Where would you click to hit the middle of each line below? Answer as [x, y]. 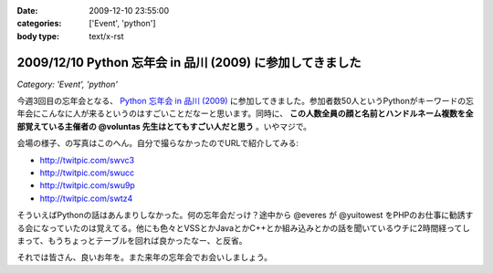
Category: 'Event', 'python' [68, 84]
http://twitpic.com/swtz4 [86, 198]
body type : [38, 36]
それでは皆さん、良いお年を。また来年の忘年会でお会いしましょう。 [145, 257]
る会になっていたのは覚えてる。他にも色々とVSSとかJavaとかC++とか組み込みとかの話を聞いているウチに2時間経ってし [243, 227]
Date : [27, 10]
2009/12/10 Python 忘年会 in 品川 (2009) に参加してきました [189, 63]
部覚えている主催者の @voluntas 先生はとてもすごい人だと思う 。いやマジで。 [164, 126]
